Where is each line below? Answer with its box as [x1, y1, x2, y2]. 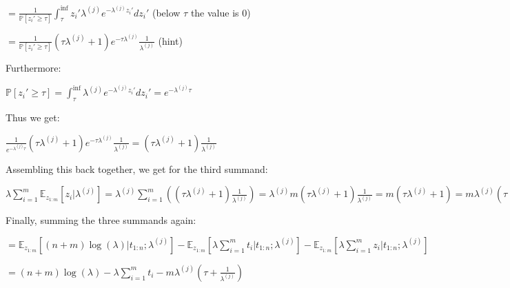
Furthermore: [6, 61, 61, 75]
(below [152, 5, 181, 19]
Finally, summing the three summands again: [6, 213, 196, 227]
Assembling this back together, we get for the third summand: [6, 161, 268, 176]
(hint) [158, 33, 183, 48]
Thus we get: [6, 110, 60, 125]
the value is [190, 5, 239, 19]
